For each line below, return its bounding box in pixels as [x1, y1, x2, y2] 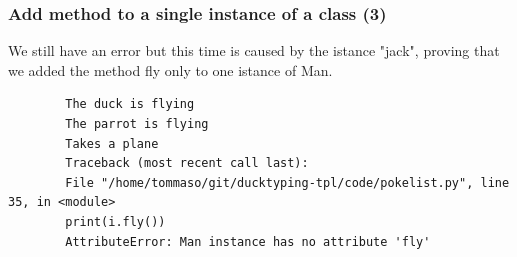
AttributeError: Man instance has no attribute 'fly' [65, 234, 431, 249]
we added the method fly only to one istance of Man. [8, 59, 333, 80]
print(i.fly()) [65, 214, 166, 229]
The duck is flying [65, 97, 195, 112]
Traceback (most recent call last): [65, 156, 309, 171]
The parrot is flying [65, 117, 209, 131]
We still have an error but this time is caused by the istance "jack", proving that [8, 40, 500, 61]
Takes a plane [65, 136, 159, 151]
